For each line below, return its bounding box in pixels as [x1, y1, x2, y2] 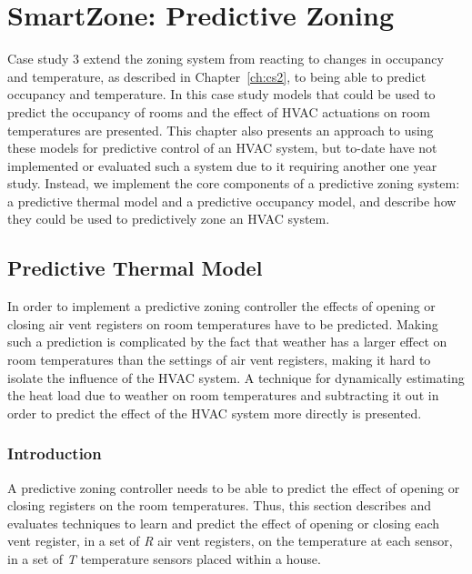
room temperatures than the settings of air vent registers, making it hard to [7, 350, 431, 369]
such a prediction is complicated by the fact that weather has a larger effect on [7, 332, 447, 351]
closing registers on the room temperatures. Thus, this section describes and [7, 496, 432, 515]
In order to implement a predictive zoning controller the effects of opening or [7, 297, 436, 316]
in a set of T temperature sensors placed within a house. [7, 549, 321, 569]
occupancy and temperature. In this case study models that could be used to [7, 85, 436, 104]
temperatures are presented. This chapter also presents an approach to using [7, 120, 434, 139]
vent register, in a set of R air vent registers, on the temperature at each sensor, [7, 531, 453, 550]
